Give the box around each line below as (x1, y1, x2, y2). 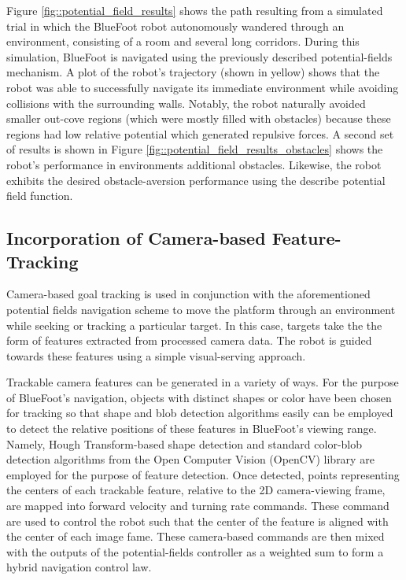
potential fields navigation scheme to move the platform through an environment (6, 301, 396, 317)
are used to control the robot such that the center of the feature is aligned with (6, 512, 389, 529)
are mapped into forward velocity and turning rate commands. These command (6, 497, 389, 514)
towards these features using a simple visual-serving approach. (6, 347, 306, 364)
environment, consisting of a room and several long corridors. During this (6, 33, 360, 50)
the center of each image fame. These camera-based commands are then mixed (6, 528, 385, 545)
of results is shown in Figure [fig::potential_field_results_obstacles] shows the (6, 141, 383, 157)
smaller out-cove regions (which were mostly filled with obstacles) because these (6, 110, 391, 127)
